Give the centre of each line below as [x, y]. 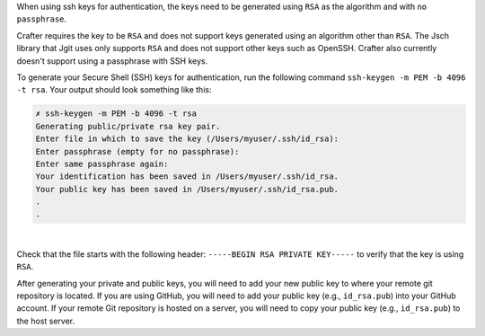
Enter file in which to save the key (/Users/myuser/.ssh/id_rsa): [187, 139]
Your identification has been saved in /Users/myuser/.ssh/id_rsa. [187, 177]
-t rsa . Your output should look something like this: [114, 90]
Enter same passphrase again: [102, 164]
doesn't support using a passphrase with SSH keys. [112, 61]
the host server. [46, 321]
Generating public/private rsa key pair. [128, 126]
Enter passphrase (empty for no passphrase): [137, 151]
